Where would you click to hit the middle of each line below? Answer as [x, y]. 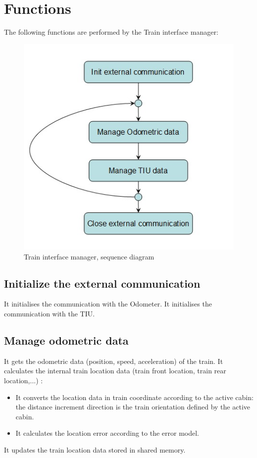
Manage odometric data [66, 340]
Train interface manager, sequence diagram [89, 256]
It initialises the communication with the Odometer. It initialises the [108, 304]
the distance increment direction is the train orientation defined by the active [133, 407]
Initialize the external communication [102, 283]
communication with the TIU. [50, 314]
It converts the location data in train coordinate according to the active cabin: [134, 397]
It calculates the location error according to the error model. [107, 433]
